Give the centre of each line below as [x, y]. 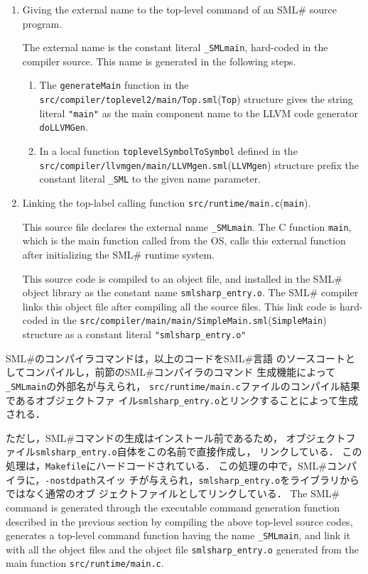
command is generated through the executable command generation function [173, 507]
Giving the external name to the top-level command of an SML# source [179, 9]
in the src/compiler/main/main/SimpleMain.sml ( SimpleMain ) [189, 320]
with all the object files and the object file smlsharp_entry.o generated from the [182, 549]
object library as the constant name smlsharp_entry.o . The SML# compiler [190, 292]
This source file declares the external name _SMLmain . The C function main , [187, 226]
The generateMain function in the [114, 85]
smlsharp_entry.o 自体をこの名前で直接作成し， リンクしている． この [199, 451]
